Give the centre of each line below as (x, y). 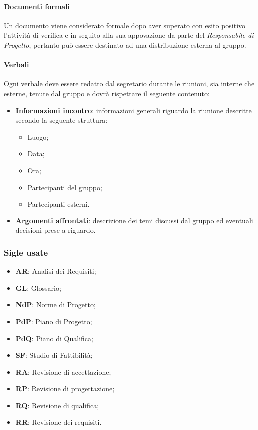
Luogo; (38, 136)
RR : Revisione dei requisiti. (59, 422)
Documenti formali (37, 6)
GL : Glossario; (38, 288)
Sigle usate (26, 252)
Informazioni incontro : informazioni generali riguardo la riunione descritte (133, 110)
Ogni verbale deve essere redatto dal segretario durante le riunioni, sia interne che (129, 84)
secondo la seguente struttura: (62, 120)
